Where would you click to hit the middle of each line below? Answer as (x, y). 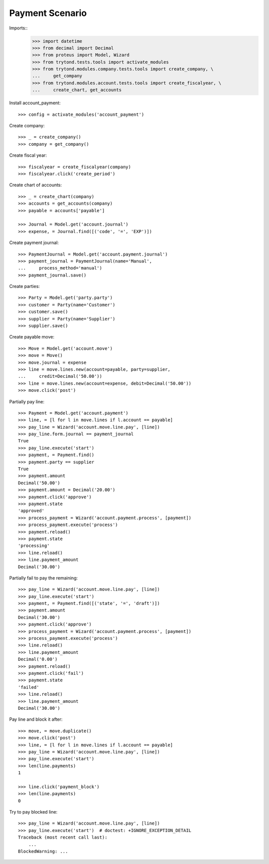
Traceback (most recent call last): (63, 838)
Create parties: (24, 287)
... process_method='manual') (60, 268)
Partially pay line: (27, 401)
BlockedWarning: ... (43, 851)
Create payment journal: (34, 243)
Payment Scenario (48, 13)
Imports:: (18, 28)
